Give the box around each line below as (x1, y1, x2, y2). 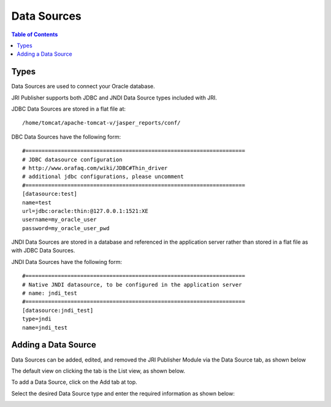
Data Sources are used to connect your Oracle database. (11, 83, 156, 90)
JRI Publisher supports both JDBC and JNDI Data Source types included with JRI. (11, 94, 217, 101)
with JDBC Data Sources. (11, 247, 75, 254)
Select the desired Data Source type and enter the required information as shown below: (11, 390, 235, 397)
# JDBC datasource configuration (22, 156, 123, 163)
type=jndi (22, 316, 51, 322)
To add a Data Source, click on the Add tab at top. (11, 378, 137, 386)
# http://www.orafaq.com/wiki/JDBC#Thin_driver (22, 165, 168, 171)
